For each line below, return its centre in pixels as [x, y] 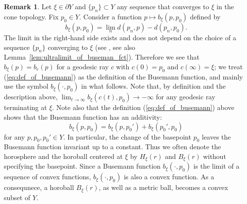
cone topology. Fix [31, 16]
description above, [31, 97]
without [214, 156]
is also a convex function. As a [169, 177]
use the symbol [26, 86]
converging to [68, 47]
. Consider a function [111, 16]
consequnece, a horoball [39, 187]
